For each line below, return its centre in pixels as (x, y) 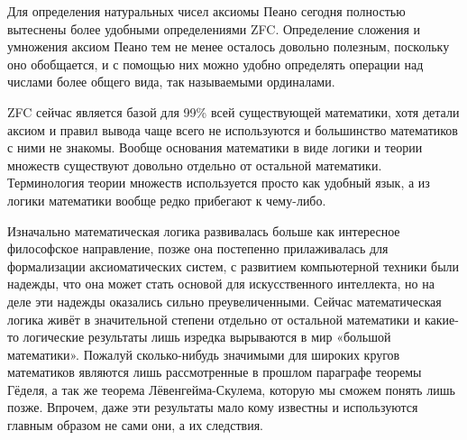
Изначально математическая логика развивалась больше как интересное (204, 230)
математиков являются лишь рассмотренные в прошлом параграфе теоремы (215, 372)
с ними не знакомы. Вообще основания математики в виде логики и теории (215, 147)
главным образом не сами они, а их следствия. (135, 425)
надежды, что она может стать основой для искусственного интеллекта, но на (221, 284)
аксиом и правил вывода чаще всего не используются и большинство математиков (233, 129)
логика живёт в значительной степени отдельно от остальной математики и (214, 319)
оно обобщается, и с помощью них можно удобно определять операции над (215, 64)
